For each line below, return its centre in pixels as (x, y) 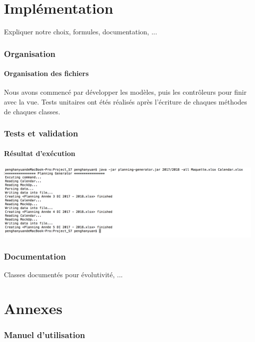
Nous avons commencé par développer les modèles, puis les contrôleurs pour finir (125, 92)
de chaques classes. (32, 111)
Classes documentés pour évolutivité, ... (64, 275)
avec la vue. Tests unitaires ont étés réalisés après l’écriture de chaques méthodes (126, 101)
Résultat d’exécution (40, 153)
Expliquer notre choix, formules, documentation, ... (81, 32)
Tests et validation (41, 133)
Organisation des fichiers (46, 73)
